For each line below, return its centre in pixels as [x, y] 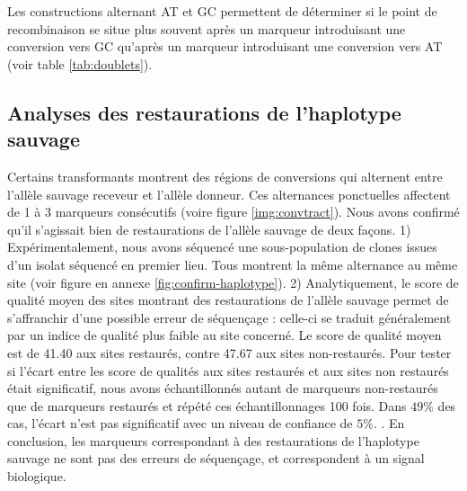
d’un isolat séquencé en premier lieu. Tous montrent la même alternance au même [233, 264]
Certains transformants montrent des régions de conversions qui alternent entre [225, 176]
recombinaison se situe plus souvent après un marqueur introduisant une [207, 28]
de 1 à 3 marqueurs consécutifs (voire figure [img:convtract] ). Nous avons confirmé [233, 212]
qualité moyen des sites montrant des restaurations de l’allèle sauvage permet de [228, 300]
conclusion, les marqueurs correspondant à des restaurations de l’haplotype [213, 440]
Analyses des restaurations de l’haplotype [204, 112]
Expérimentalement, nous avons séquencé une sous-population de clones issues [222, 247]
